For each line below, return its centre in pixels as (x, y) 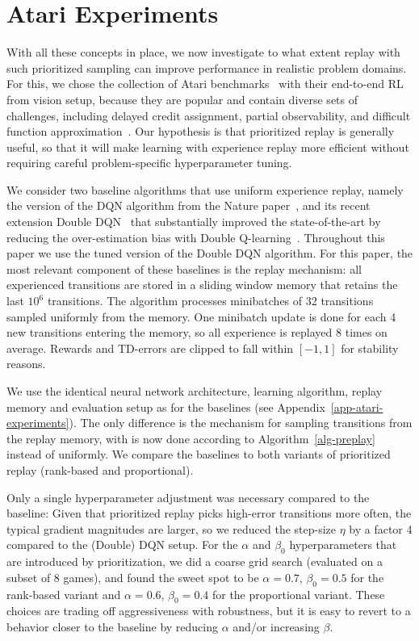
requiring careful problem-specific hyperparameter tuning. (149, 163)
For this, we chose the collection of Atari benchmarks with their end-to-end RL (205, 84)
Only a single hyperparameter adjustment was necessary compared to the (188, 497)
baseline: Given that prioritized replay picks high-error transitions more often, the (209, 513)
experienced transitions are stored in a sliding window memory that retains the (202, 285)
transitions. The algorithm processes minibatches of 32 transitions (210, 301)
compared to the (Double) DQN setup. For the (122, 545)
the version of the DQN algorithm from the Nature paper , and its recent (189, 205)
